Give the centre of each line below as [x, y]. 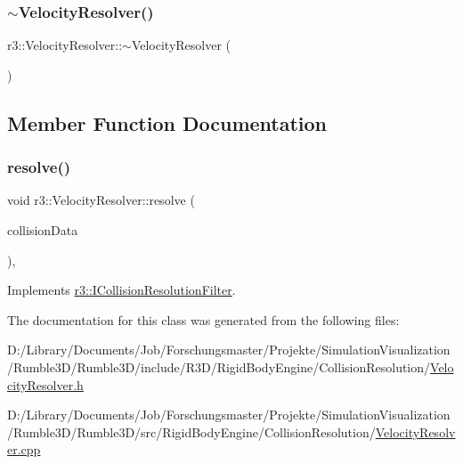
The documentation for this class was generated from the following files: [203, 319]
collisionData [43, 230]
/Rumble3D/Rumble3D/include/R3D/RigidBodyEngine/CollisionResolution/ [219, 366]
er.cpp [24, 449]
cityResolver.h [45, 384]
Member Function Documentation [167, 122]
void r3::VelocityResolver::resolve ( [101, 200]
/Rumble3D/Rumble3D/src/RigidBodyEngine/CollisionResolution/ [191, 431]
